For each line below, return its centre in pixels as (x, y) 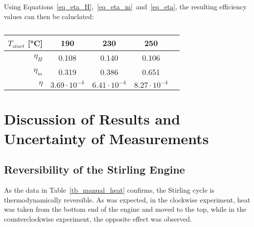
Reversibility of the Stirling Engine (94, 169)
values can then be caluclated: (49, 16)
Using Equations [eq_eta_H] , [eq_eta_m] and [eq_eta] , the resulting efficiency (125, 6)
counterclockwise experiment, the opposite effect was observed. (98, 218)
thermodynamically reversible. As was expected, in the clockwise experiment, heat (127, 199)
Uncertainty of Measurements (106, 138)
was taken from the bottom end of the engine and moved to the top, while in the (125, 209)
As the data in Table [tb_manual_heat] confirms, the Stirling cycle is (109, 189)
